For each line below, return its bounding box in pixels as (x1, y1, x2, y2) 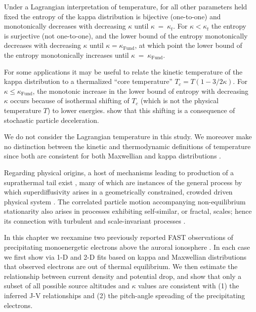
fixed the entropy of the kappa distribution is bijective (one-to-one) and (4, 11, 221, 21)
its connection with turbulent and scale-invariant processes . (4, 215, 186, 226)
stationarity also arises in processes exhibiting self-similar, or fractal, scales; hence (4, 206, 252, 216)
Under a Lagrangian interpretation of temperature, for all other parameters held (4, 1, 247, 11)
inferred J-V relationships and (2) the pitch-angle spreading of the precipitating (4, 290, 245, 301)
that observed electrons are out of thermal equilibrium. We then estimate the (4, 261, 238, 272)
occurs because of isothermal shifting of (10, 95, 129, 106)
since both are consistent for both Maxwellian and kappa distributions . (4, 151, 221, 161)
